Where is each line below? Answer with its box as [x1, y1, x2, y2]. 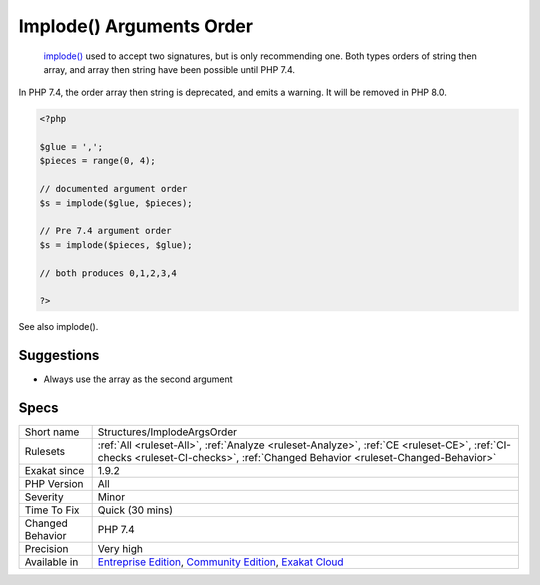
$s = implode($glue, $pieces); [39, 197, 194, 209]
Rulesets [24, 445, 65, 459]
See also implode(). [18, 321, 99, 333]
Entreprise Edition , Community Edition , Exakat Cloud [97, 555, 344, 569]
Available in [24, 555, 79, 569]
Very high [97, 542, 144, 556]
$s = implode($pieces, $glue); [39, 239, 194, 250]
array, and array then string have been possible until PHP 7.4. [43, 63, 295, 75]
